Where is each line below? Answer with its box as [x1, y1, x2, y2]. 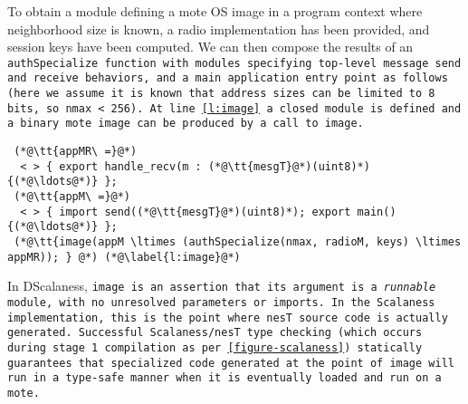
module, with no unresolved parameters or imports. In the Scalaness [7, 295, 435, 309]
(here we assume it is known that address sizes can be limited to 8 [7, 87, 435, 101]
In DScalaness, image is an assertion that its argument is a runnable [7, 276, 436, 295]
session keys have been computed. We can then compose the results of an [7, 37, 414, 56]
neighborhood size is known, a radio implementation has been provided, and [7, 19, 430, 38]
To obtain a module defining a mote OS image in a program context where [7, 2, 423, 20]
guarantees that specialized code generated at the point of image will [7, 356, 454, 370]
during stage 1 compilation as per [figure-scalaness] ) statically [7, 341, 423, 354]
